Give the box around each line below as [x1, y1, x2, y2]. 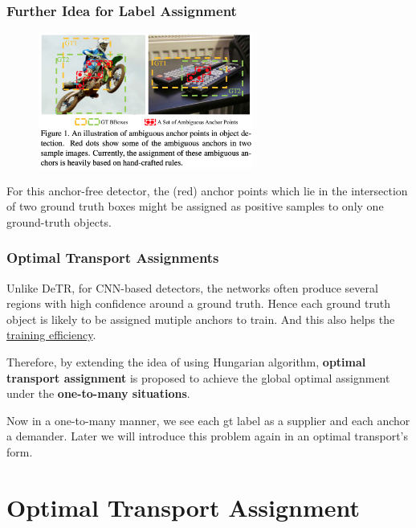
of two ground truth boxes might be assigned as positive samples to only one [6, 198, 384, 215]
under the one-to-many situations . [6, 385, 190, 402]
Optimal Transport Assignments [6, 248, 219, 268]
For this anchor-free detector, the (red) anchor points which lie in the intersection [6, 182, 408, 199]
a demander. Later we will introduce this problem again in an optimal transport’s [6, 428, 409, 444]
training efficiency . [6, 326, 96, 343]
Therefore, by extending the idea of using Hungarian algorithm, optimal [6, 353, 366, 370]
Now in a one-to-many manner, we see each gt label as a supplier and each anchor [6, 411, 410, 428]
